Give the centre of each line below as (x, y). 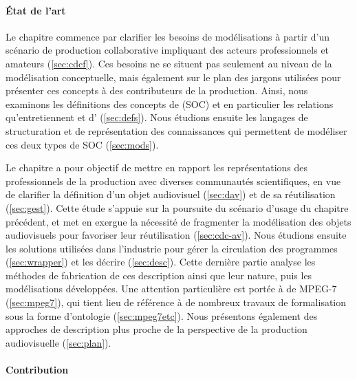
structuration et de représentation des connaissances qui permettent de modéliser (176, 130)
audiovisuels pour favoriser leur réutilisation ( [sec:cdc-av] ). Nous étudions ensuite (176, 235)
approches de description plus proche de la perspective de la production (156, 329)
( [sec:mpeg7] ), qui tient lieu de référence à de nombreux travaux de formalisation (176, 302)
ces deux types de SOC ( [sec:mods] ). (82, 144)
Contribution (37, 370)
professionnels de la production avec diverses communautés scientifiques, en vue (173, 181)
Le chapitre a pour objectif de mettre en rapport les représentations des (157, 167)
